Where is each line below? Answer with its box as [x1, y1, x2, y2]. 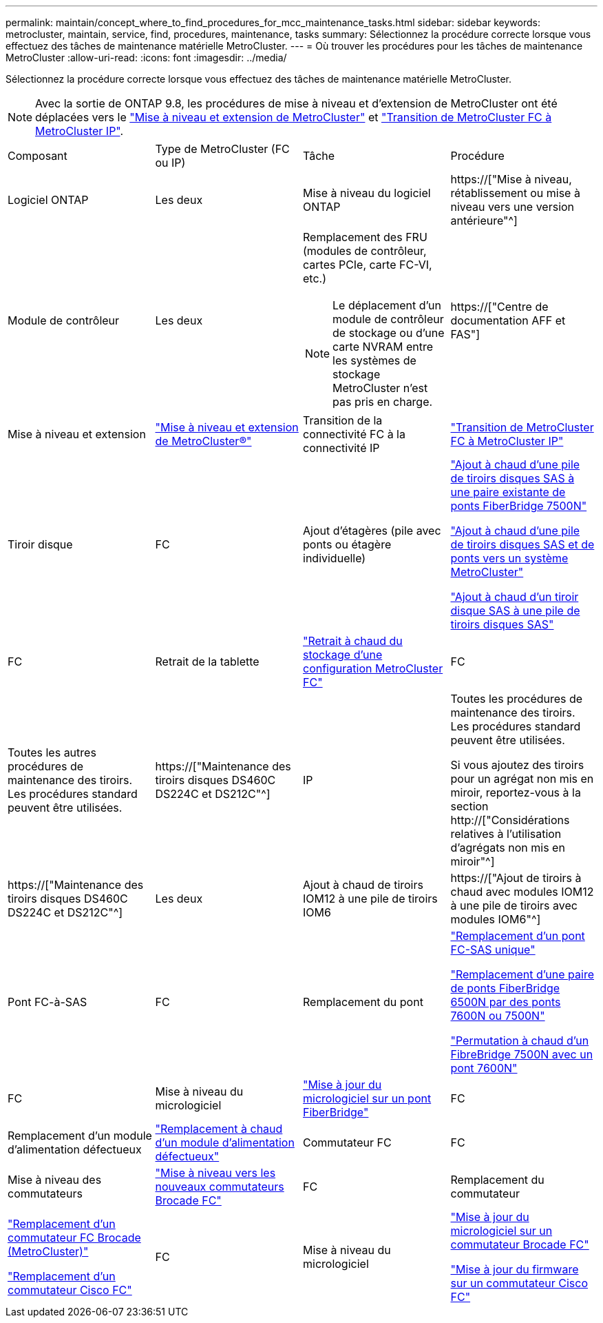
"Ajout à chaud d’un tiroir [450, 590, 579, 604]
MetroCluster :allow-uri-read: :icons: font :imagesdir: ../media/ [6, 52, 287, 63]
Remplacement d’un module [8, 1129, 152, 1142]
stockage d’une [303, 648, 383, 661]
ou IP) [155, 156, 186, 170]
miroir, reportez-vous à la [450, 786, 581, 799]
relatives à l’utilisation [450, 827, 562, 841]
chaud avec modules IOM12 [450, 885, 594, 899]
